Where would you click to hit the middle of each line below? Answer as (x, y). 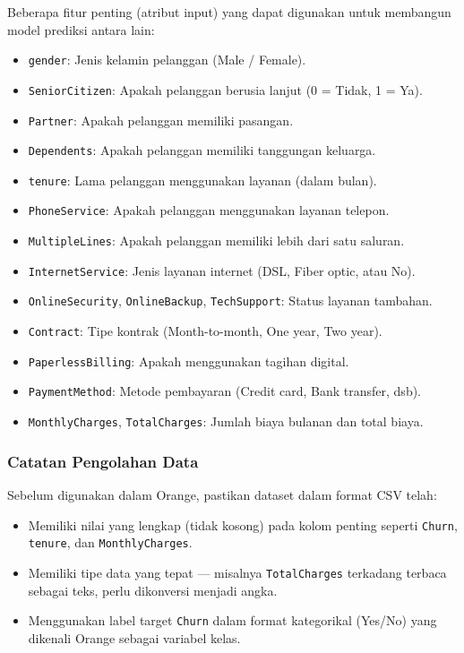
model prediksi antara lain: (81, 29)
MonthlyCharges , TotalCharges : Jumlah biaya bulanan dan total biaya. (226, 421)
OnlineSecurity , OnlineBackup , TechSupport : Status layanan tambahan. (230, 301)
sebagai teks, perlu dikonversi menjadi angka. (153, 590)
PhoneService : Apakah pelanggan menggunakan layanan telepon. (209, 210)
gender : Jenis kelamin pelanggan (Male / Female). (167, 60)
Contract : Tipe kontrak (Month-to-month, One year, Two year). (205, 331)
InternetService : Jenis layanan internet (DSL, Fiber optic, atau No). (222, 270)
